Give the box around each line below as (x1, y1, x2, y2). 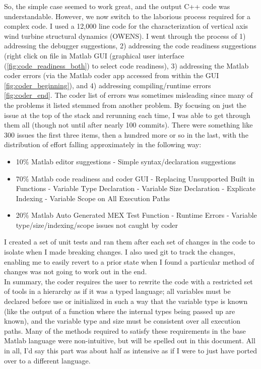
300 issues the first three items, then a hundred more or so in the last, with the (4, 129, 248, 140)
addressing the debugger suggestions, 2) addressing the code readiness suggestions (4, 40, 256, 51)
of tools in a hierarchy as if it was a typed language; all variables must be (4, 286, 231, 296)
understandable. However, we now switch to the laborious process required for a (4, 11, 251, 21)
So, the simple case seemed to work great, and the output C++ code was (4, 1, 230, 11)
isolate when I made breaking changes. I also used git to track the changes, (4, 247, 235, 257)
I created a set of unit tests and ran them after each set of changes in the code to (4, 236, 255, 247)
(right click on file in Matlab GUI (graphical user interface (4, 50, 184, 60)
